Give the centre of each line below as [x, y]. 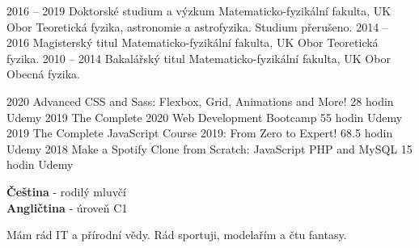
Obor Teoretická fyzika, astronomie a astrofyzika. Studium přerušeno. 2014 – [197, 26]
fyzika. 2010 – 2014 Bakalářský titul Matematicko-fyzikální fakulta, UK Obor [199, 58]
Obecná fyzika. [44, 74]
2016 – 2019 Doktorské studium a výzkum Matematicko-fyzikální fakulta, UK [199, 11]
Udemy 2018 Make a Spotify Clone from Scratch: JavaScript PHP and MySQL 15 [209, 148]
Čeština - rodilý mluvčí [66, 191]
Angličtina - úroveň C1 [67, 207]
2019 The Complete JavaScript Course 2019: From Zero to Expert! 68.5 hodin [200, 133]
